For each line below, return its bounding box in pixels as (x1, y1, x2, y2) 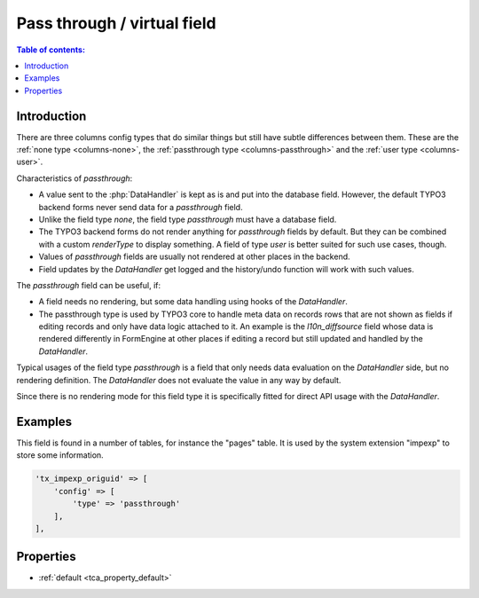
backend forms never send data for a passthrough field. (38, 201, 243, 212)
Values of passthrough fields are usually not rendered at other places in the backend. (38, 251, 350, 262)
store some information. (16, 450, 104, 460)
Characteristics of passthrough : (16, 173, 133, 184)
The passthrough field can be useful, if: (16, 279, 161, 290)
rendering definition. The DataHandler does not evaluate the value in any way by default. (16, 374, 342, 385)
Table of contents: (16, 44, 86, 55)
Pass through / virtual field (16, 13, 216, 33)
